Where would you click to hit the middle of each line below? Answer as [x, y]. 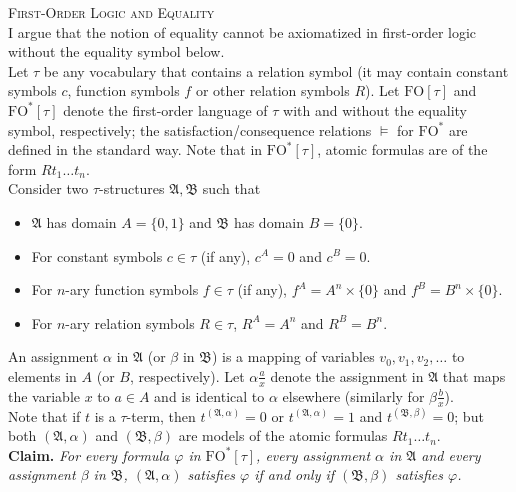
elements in [42, 375]
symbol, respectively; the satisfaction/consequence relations [190, 129]
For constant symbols [97, 255]
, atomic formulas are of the [402, 149]
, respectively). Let [187, 375]
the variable [44, 395]
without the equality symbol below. [116, 51]
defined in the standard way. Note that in [135, 149]
